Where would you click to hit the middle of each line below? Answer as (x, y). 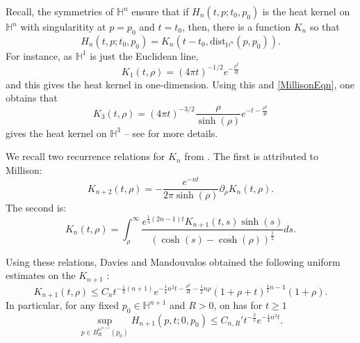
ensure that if (160, 11)
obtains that (32, 98)
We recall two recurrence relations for (85, 156)
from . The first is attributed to (252, 156)
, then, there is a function (236, 26)
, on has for (238, 305)
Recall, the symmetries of (60, 11)
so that (325, 26)
